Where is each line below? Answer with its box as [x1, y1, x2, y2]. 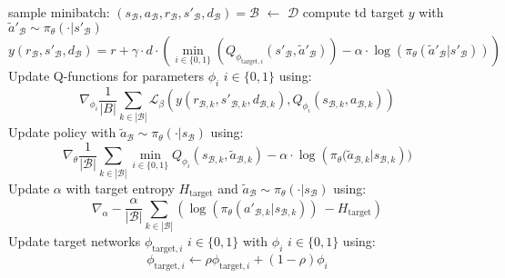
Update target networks [8, 232, 141, 251]
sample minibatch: [8, 3, 110, 21]
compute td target [302, 3, 405, 21]
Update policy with [8, 123, 116, 142]
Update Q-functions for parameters [8, 65, 204, 84]
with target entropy [66, 178, 175, 197]
